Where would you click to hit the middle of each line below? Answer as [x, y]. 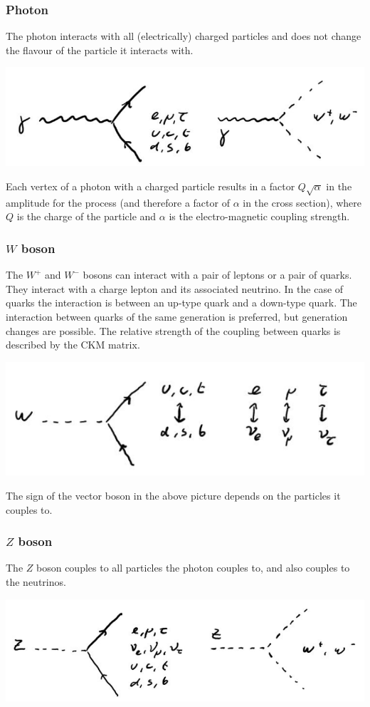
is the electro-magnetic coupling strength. [259, 216]
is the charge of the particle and [86, 216]
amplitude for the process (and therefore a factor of [118, 202]
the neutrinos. [36, 582]
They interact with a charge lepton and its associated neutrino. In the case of [175, 288]
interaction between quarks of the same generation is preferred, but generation [177, 316]
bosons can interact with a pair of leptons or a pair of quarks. [217, 275]
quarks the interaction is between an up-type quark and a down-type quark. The [181, 303]
